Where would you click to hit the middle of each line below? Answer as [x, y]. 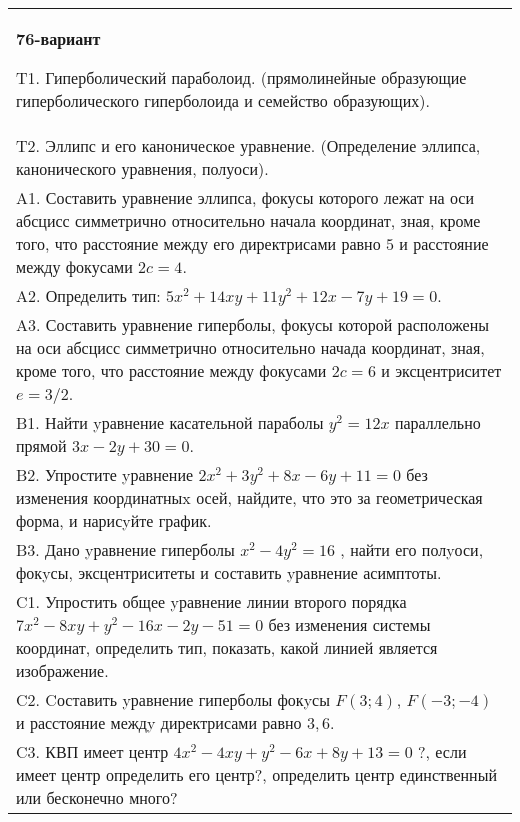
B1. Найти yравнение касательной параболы [170, 422]
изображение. [62, 670]
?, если [442, 751]
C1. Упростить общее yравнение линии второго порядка [211, 601]
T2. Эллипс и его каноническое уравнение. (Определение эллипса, [248, 145]
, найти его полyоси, [412, 549]
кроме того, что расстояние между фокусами [171, 370]
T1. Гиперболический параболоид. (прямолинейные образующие [241, 77]
